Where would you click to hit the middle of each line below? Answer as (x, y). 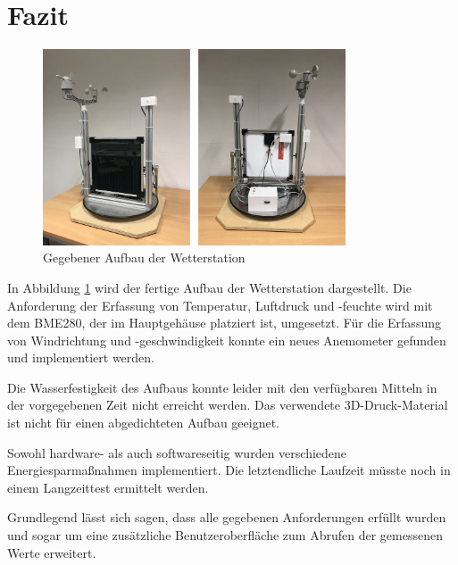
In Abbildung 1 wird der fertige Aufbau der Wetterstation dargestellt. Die (209, 287)
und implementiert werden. (81, 357)
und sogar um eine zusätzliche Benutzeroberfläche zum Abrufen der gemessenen (225, 535)
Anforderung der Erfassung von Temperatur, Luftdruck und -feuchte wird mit (220, 305)
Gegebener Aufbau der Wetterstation (144, 258)
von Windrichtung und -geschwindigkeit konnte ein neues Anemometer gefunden (227, 340)
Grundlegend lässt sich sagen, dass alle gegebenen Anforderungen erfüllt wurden (227, 517)
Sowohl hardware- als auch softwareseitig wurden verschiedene (177, 452)
